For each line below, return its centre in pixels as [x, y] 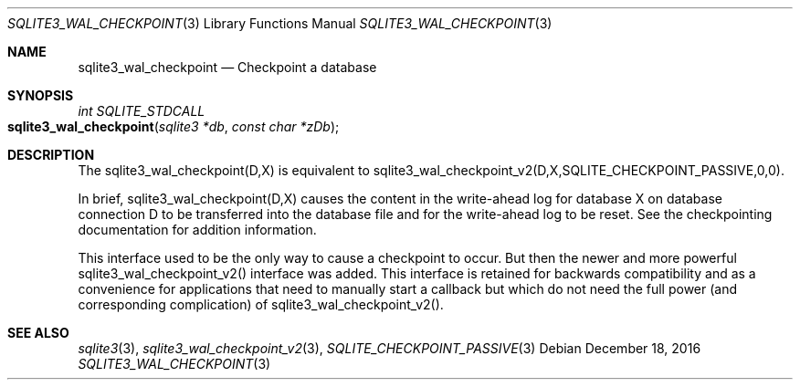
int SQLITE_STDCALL [142, 111]
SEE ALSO [38, 333]
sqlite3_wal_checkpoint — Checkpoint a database [227, 67]
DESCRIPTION [51, 155]
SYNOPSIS [41, 95]
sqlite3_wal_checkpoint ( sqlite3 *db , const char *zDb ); [174, 126]
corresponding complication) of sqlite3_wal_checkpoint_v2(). [261, 304]
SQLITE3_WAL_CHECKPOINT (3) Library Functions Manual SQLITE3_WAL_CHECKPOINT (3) [280, 23]
